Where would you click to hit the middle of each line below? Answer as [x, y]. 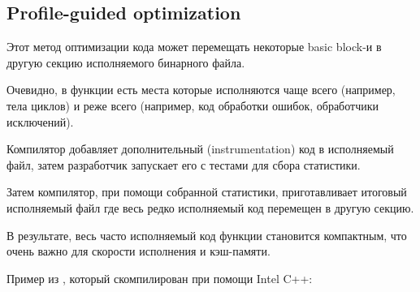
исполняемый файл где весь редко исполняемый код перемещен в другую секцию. [210, 207]
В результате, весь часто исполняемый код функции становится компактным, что [207, 235]
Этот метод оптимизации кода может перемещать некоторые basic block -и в [194, 47]
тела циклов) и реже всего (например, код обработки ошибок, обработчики [193, 105]
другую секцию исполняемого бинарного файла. [126, 62]
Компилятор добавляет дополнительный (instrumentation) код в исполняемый [200, 149]
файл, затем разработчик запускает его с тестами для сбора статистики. [184, 164]
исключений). [40, 121]
